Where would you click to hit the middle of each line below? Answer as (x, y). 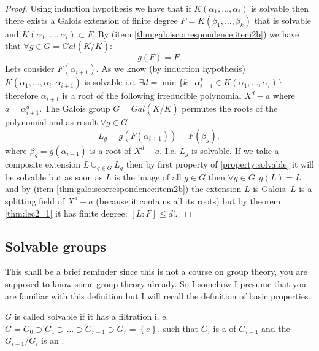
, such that (178, 328)
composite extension (43, 164)
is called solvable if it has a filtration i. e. (91, 316)
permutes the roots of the (230, 108)
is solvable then (280, 8)
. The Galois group (75, 108)
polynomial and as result (52, 121)
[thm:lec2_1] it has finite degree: (66, 213)
